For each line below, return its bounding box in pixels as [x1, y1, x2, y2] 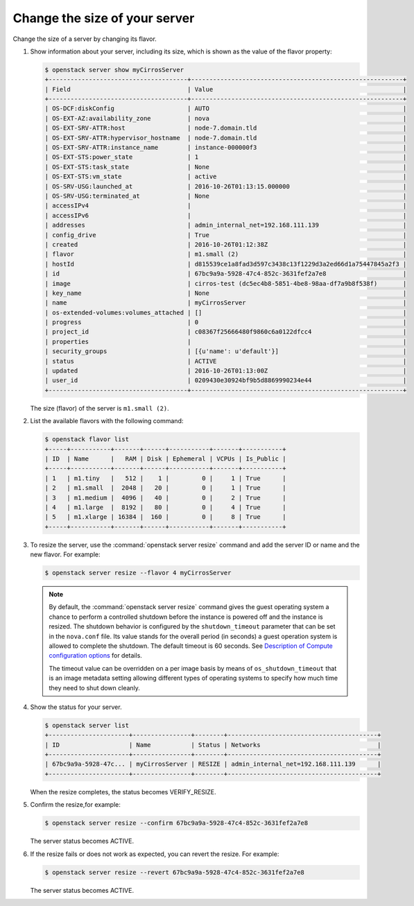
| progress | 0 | [44, 318, 407, 326]
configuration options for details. [49, 651, 142, 660]
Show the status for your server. [30, 703, 122, 711]
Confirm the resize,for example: [30, 801, 121, 809]
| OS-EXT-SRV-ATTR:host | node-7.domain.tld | [44, 124, 407, 132]
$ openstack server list [44, 721, 130, 729]
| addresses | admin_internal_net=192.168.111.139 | [44, 221, 407, 229]
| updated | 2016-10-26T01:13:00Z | [44, 367, 407, 375]
